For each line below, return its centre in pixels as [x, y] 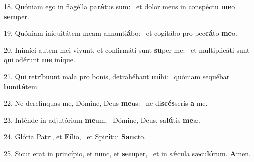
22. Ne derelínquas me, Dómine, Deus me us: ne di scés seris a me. [106, 103]
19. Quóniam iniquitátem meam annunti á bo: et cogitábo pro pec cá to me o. [121, 33]
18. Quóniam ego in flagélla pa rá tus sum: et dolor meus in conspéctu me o [120, 6]
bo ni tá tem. [22, 86]
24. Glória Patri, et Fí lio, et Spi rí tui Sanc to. [75, 137]
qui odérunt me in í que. [40, 60]
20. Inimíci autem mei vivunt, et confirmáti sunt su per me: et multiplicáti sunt [127, 50]
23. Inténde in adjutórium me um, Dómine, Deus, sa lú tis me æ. [102, 120]
